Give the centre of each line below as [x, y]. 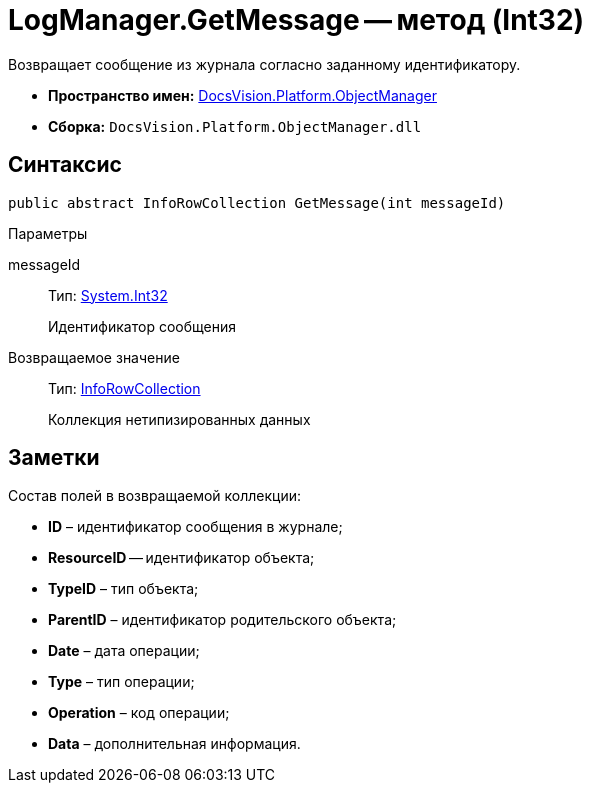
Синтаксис [65, 165]
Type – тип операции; [121, 682]
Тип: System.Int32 [108, 295]
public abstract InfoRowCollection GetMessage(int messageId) [257, 202]
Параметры [48, 233]
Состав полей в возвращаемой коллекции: [155, 496]
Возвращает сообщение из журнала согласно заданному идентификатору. [264, 64]
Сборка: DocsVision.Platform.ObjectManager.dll [235, 126]
